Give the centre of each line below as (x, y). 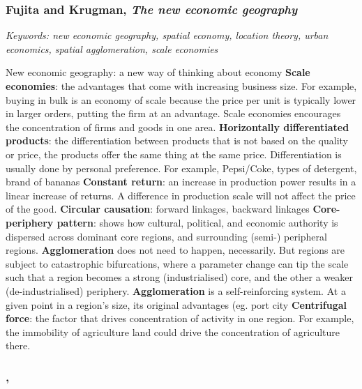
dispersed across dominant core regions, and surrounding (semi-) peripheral (166, 236)
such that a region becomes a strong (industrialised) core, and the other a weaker (179, 277)
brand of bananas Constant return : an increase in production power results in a (181, 182)
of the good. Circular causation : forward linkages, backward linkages (158, 209)
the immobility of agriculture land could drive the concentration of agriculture (173, 331)
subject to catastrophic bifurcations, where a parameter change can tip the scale (177, 263)
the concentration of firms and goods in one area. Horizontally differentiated (178, 127)
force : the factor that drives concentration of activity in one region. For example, (180, 318)
